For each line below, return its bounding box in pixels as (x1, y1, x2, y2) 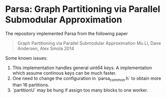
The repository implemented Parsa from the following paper (5, 30, 128, 36)
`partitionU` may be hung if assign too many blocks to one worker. (12, 87, 149, 93)
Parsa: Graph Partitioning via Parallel (5, 3, 161, 15)
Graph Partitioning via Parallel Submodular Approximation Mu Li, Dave (17, 40, 161, 46)
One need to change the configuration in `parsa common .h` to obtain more (12, 75, 162, 83)
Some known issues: (5, 55, 48, 61)
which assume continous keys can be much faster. (12, 70, 117, 76)
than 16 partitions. (12, 82, 50, 88)
